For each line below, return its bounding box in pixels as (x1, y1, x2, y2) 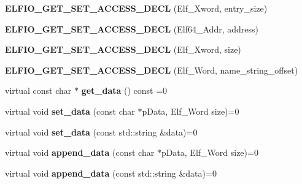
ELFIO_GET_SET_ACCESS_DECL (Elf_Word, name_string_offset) (5, 63, 298, 76)
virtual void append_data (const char (5, 146, 155, 159)
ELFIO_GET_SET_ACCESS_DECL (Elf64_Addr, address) (5, 22, 258, 35)
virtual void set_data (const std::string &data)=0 (5, 125, 198, 138)
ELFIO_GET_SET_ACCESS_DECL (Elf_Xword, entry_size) (5, 2, 268, 14)
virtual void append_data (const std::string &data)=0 (5, 166, 217, 179)
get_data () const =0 (81, 84, 168, 97)
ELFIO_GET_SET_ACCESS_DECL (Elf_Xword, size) (5, 43, 241, 56)
